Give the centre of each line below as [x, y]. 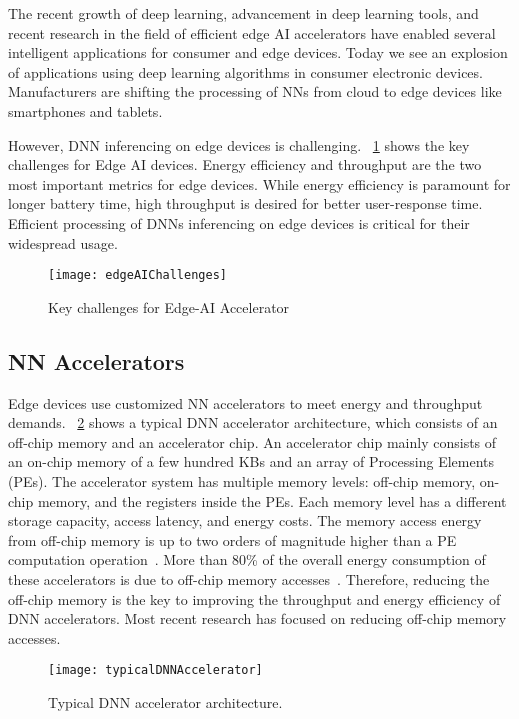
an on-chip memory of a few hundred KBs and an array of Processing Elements [251, 461]
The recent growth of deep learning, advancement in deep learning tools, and [243, 13]
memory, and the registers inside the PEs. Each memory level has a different [272, 500]
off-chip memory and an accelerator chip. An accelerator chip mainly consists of [252, 441]
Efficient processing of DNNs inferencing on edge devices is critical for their [239, 222]
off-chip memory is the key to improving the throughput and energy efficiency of [254, 598]
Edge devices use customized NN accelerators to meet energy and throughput [245, 402]
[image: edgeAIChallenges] [137, 275]
